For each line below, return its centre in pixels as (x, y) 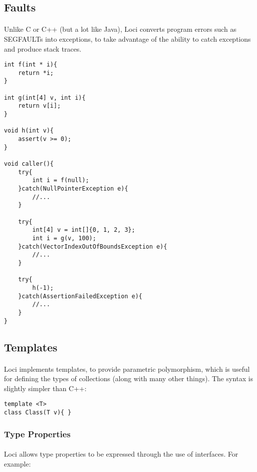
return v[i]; (39, 106)
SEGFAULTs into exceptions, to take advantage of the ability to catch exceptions (128, 38)
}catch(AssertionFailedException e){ (80, 296)
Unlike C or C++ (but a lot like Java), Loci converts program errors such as (120, 29)
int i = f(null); (61, 180)
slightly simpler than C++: (45, 388)
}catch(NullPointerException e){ (73, 189)
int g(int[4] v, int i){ (45, 98)
